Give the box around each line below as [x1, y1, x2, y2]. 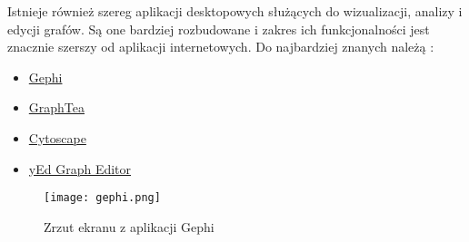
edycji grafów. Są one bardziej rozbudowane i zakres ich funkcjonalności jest [7, 19, 430, 38]
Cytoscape [28, 128, 86, 147]
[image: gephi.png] [44, 191, 161, 205]
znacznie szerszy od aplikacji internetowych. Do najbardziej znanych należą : [7, 37, 434, 56]
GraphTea [28, 98, 85, 117]
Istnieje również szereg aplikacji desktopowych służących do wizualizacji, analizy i [7, 2, 463, 20]
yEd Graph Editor [28, 159, 132, 178]
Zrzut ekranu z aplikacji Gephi [44, 217, 215, 236]
